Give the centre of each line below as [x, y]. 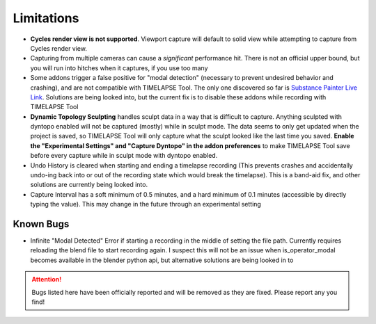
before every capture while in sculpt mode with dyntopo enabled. [124, 156]
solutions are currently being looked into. [89, 185]
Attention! [47, 280]
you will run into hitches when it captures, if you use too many [119, 68]
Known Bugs [41, 224]
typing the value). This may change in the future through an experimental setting [146, 204]
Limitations [46, 18]
